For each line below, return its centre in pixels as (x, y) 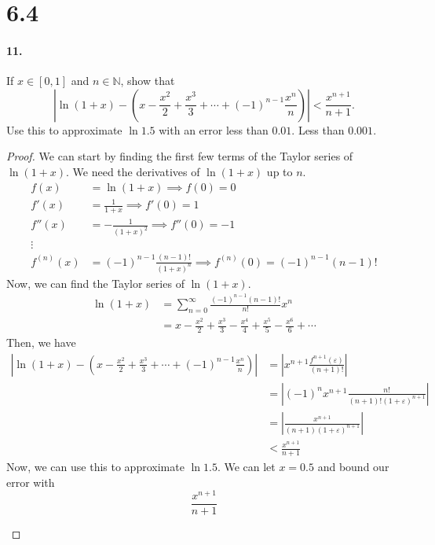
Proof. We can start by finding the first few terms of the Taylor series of (180, 156)
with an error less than (214, 129)
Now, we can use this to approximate (95, 466)
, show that (148, 81)
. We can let (246, 466)
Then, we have (41, 342)
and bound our (353, 466)
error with (31, 482)
